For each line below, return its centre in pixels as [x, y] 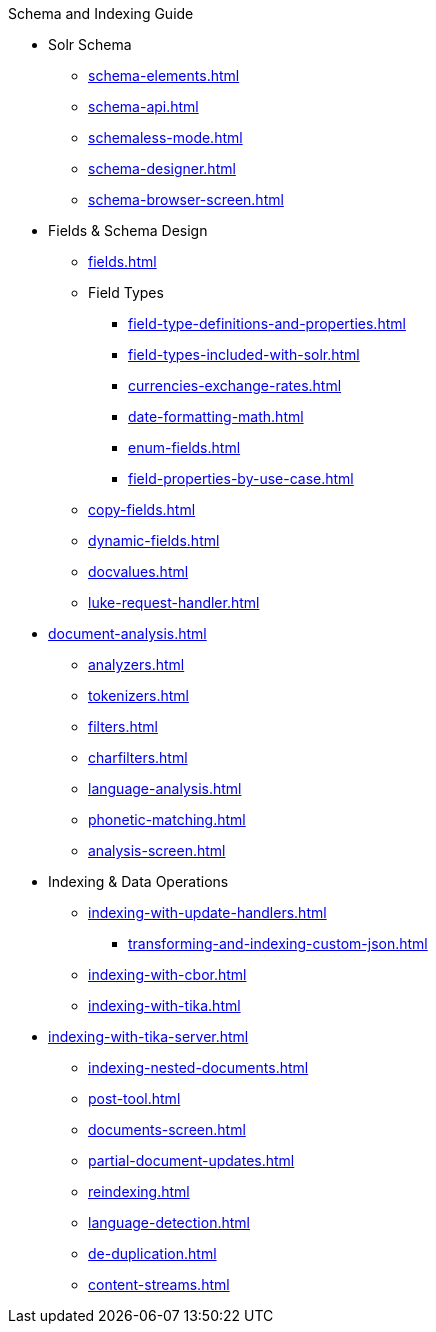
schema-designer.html [162, 168]
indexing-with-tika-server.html [148, 1036]
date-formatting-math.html [216, 416]
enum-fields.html [184, 447]
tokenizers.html [138, 695]
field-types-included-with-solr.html [244, 354]
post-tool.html [134, 1098]
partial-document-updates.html [191, 1160]
